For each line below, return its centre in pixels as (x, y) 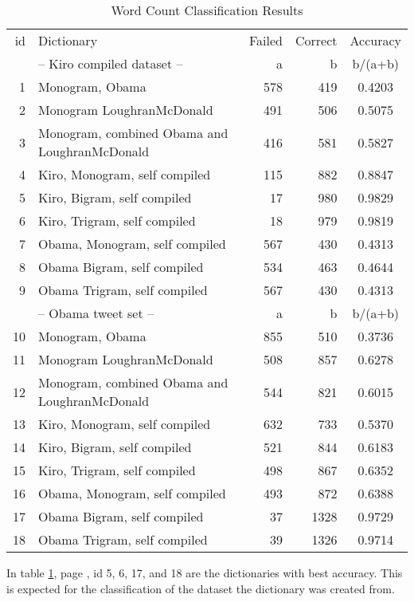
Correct (316, 40)
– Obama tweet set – (96, 313)
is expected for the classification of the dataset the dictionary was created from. (201, 588)
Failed (266, 40)
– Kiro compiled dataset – (111, 63)
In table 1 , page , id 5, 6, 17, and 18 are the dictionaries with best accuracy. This (205, 572)
